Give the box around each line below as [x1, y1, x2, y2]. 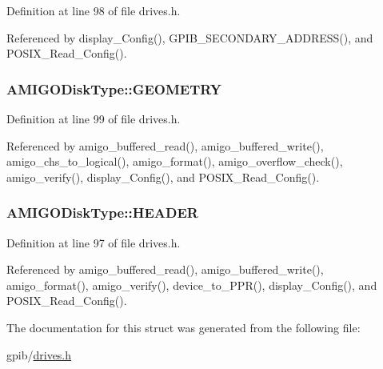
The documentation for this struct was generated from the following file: [6, 319, 361, 335]
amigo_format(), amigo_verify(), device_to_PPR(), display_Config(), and [6, 276, 377, 293]
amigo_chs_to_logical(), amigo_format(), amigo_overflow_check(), [6, 153, 343, 170]
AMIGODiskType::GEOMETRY [6, 78, 222, 98]
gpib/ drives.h [6, 346, 72, 363]
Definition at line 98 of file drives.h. [6, 2, 181, 18]
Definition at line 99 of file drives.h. [6, 110, 181, 126]
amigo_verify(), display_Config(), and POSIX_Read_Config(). [6, 168, 320, 185]
